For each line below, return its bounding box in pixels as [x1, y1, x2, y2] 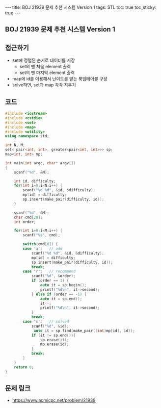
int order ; [14, 219, 36, 224]
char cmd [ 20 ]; [14, 215, 43, 220]
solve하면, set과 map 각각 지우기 [12, 82, 76, 88]
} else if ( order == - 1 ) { [31, 292, 87, 297]
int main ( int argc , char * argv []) [5, 160, 76, 165]
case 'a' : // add [23, 246, 63, 251]
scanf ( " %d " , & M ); [14, 210, 50, 215]
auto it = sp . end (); [40, 296, 82, 301]
